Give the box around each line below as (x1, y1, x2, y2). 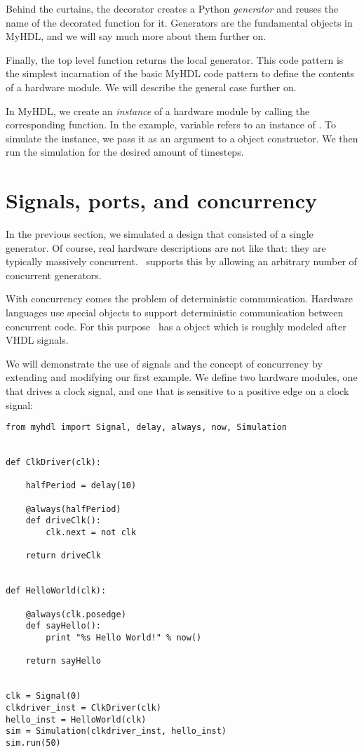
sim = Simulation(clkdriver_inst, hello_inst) (6, 726, 227, 737)
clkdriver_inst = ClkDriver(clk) (6, 702, 161, 713)
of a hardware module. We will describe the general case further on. (6, 79, 297, 94)
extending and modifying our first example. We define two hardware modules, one (6, 370, 358, 384)
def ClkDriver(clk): (6, 457, 102, 468)
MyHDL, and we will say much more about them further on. (6, 29, 267, 43)
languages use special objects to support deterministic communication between (6, 305, 344, 320)
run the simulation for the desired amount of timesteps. (6, 145, 244, 159)
